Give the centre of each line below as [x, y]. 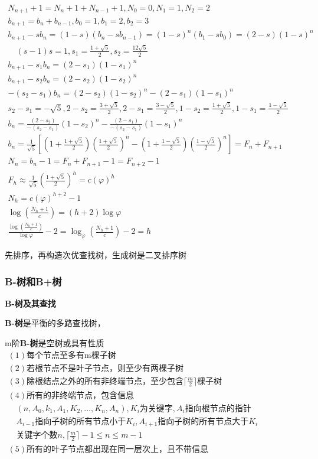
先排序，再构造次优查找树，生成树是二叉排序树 [96, 254]
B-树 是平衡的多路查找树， [55, 323]
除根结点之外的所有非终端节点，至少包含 [105, 381]
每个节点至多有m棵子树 [71, 355]
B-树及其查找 [30, 303]
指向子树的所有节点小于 [81, 421]
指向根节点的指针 [218, 408]
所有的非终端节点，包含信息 [81, 395]
